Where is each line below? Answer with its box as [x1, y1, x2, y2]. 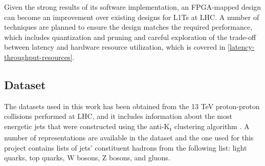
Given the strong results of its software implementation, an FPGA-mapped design [4, 2, 261, 12]
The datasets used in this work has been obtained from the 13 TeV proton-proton [4, 100, 260, 111]
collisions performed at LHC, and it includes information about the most [4, 111, 232, 121]
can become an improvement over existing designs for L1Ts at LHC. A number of [4, 11, 259, 22]
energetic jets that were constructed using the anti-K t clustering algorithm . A [4, 120, 250, 133]
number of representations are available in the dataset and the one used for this [4, 132, 254, 143]
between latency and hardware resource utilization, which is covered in [4, 42, 226, 52]
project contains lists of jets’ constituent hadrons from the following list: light [4, 142, 247, 153]
